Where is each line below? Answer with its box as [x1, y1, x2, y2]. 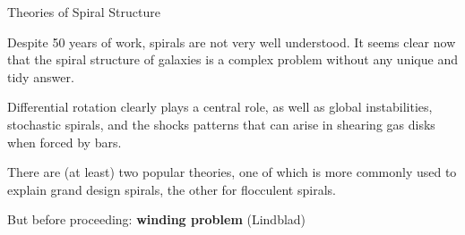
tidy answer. [7, 67, 74, 86]
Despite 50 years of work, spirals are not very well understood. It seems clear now [7, 32, 456, 51]
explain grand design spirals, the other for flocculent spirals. [7, 180, 336, 198]
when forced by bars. [7, 132, 122, 151]
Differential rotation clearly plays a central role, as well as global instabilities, [7, 97, 433, 116]
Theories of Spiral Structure [7, 3, 160, 21]
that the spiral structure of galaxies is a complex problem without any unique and [7, 50, 458, 69]
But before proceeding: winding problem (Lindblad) [7, 210, 306, 229]
